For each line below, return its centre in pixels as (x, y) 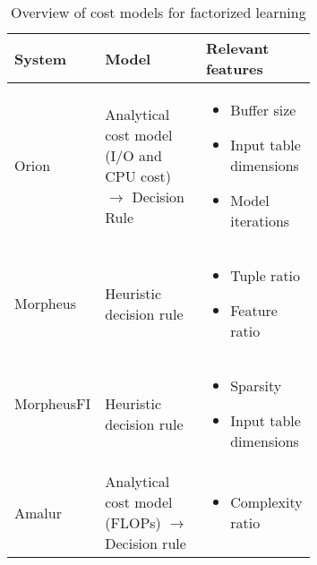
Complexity (266, 502)
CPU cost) (138, 175)
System (41, 58)
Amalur (38, 512)
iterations (260, 221)
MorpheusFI (53, 403)
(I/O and (133, 155)
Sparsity (256, 385)
